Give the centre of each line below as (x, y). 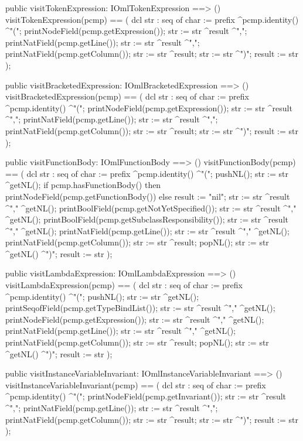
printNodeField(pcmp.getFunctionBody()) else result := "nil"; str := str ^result (148, 196)
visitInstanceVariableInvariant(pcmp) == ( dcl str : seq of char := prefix (136, 384)
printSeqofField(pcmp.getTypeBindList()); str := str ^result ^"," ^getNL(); (140, 308)
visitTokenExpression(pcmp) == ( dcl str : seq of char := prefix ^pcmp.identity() (152, 19)
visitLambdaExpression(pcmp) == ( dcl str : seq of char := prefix (124, 285)
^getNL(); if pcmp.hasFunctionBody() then (83, 185)
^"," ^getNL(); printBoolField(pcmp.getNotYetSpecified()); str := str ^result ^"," (151, 208)
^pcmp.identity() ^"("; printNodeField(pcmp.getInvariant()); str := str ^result (146, 396)
